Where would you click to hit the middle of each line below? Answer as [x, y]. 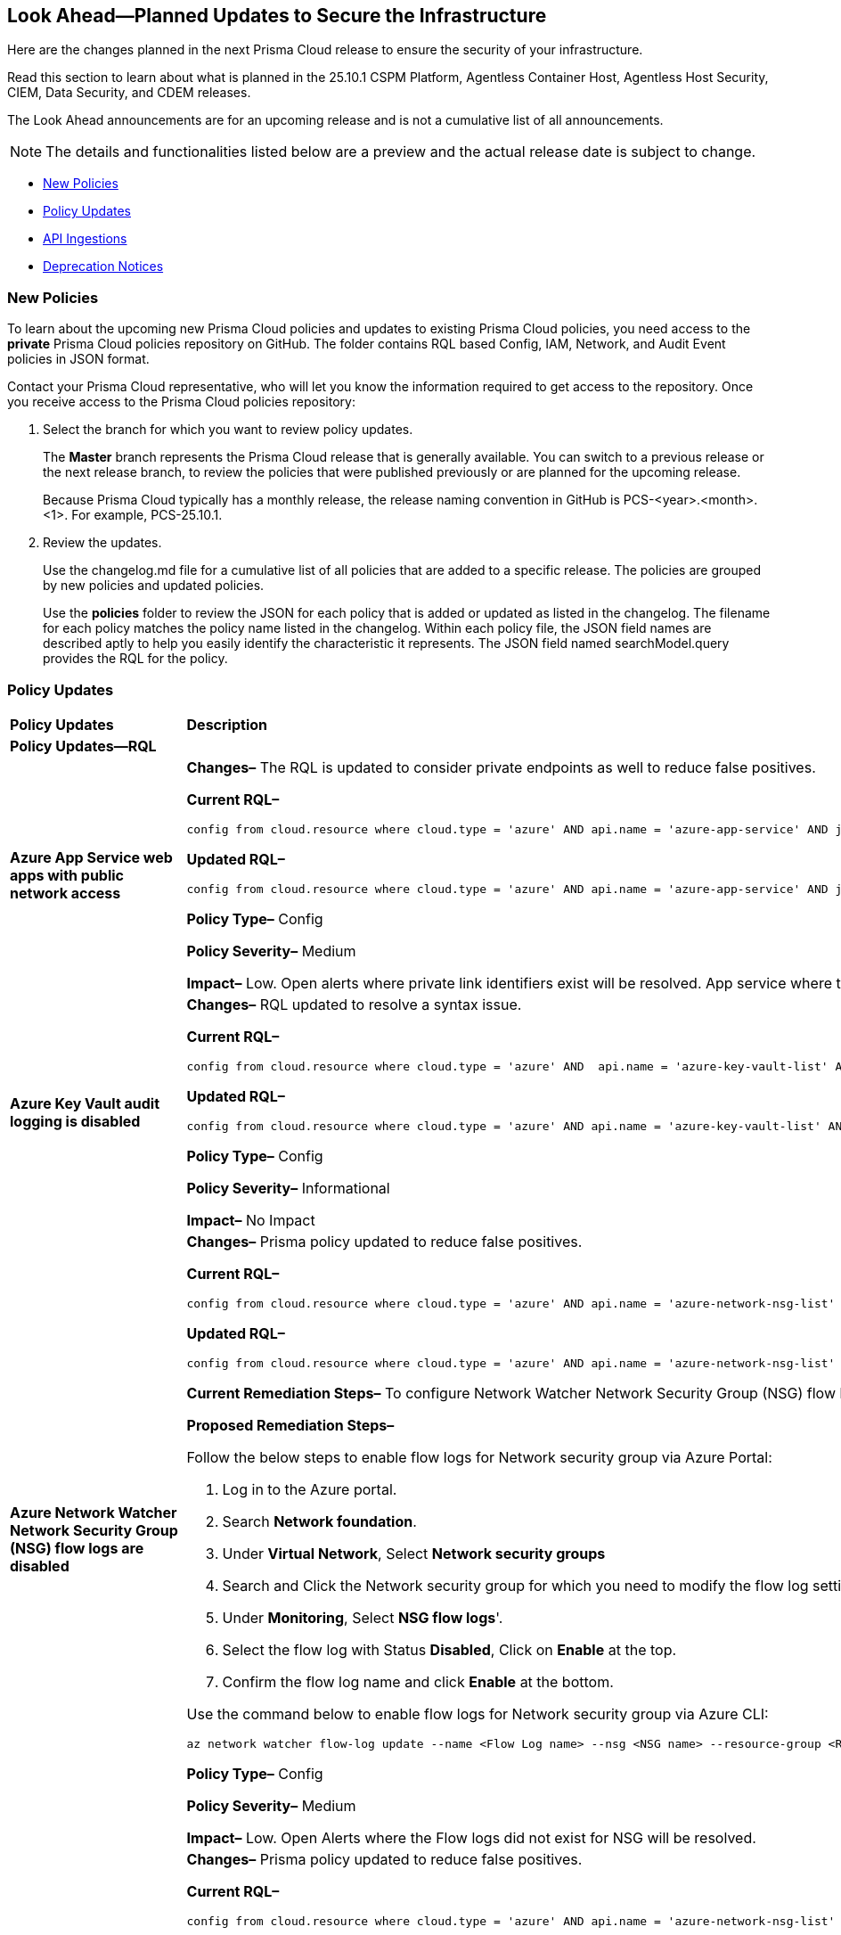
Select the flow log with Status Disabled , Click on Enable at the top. [449, 1649]
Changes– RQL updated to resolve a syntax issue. [354, 1004]
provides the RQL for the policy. [135, 659]
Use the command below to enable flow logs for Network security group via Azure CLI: [478, 1714]
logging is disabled [75, 1121]
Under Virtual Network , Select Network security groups [414, 1553]
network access [65, 893]
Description [227, 724]
